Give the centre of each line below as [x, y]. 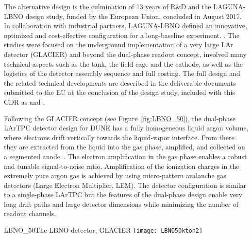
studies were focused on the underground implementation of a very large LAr [119, 45]
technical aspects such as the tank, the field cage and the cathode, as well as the [123, 64]
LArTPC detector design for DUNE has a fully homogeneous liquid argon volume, [126, 128]
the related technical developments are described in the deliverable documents [120, 82]
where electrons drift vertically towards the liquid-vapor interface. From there [119, 137]
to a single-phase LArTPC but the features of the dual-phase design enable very [123, 194]
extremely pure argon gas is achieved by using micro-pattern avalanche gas [115, 175]
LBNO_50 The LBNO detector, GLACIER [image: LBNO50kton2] [103, 230]
